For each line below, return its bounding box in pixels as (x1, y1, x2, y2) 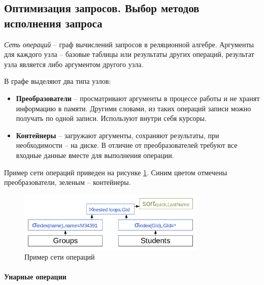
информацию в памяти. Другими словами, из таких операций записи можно (16, 103, 251, 113)
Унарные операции (4, 271, 67, 282)
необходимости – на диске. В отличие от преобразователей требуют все (16, 140, 238, 150)
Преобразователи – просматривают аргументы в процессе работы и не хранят (16, 92, 260, 103)
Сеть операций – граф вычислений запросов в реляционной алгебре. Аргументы (4, 39, 254, 49)
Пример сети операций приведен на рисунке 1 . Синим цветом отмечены (4, 167, 227, 177)
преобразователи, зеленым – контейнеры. (4, 177, 131, 187)
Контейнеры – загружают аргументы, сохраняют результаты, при (16, 130, 219, 140)
